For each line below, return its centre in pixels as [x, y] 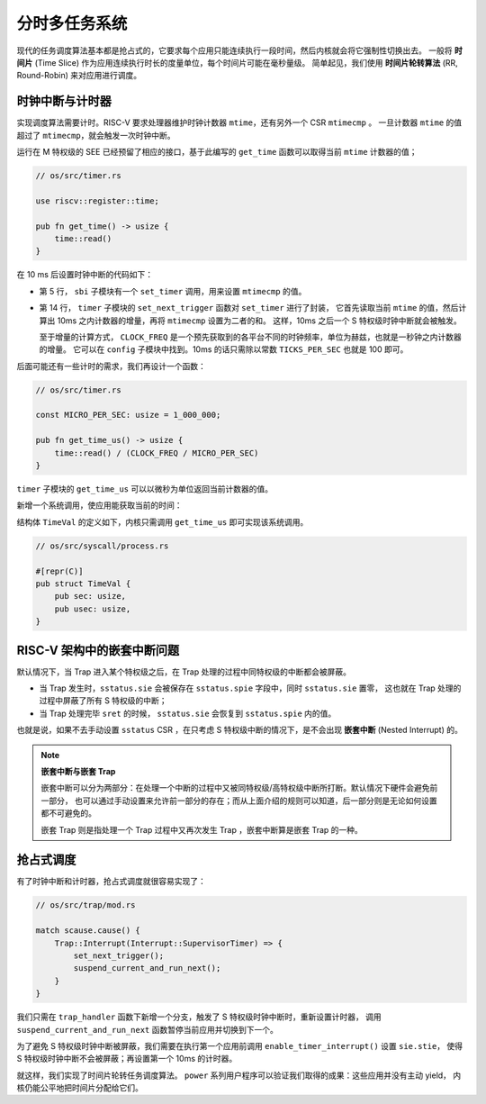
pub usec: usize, [93, 609]
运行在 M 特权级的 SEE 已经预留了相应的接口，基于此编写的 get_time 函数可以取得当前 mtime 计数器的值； [217, 152]
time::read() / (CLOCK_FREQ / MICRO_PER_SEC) [157, 453]
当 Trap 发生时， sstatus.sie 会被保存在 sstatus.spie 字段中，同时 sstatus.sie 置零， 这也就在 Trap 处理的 [250, 688]
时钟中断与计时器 [64, 101]
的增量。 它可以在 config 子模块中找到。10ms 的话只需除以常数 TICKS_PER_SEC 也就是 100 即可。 [224, 349]
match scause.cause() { [88, 931]
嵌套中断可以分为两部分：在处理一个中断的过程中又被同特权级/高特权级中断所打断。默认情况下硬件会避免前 [239, 788]
